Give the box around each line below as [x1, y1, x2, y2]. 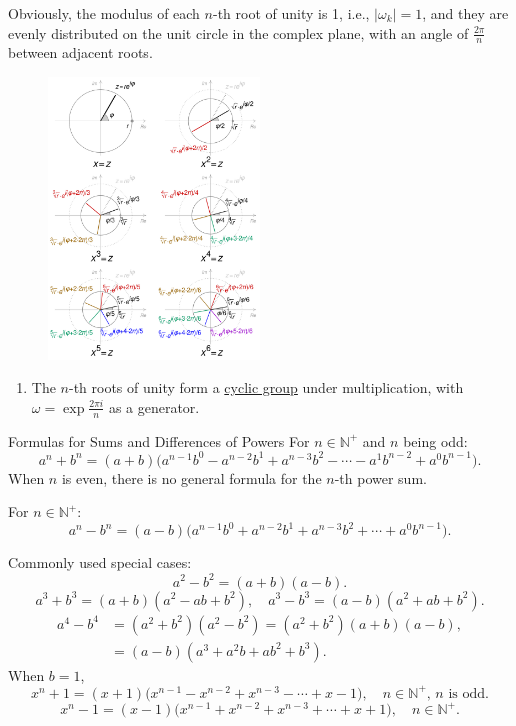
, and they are [422, 3, 509, 23]
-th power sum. [334, 467, 427, 488]
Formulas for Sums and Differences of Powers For [8, 430, 310, 451]
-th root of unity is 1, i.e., [212, 3, 370, 23]
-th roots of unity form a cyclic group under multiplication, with [68, 377, 464, 398]
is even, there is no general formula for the [61, 467, 322, 488]
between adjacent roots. [8, 42, 153, 63]
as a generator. [108, 396, 200, 417]
